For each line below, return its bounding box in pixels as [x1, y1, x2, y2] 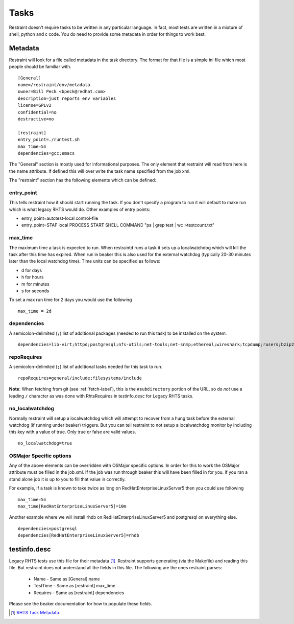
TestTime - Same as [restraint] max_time [33, 583, 116, 589]
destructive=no [18, 116, 54, 122]
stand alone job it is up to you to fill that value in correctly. [9, 476, 126, 482]
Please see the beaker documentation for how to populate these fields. [9, 601, 152, 606]
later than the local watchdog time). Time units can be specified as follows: [9, 258, 161, 264]
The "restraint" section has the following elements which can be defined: [9, 177, 156, 183]
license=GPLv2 [18, 103, 51, 108]
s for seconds [21, 288, 49, 294]
